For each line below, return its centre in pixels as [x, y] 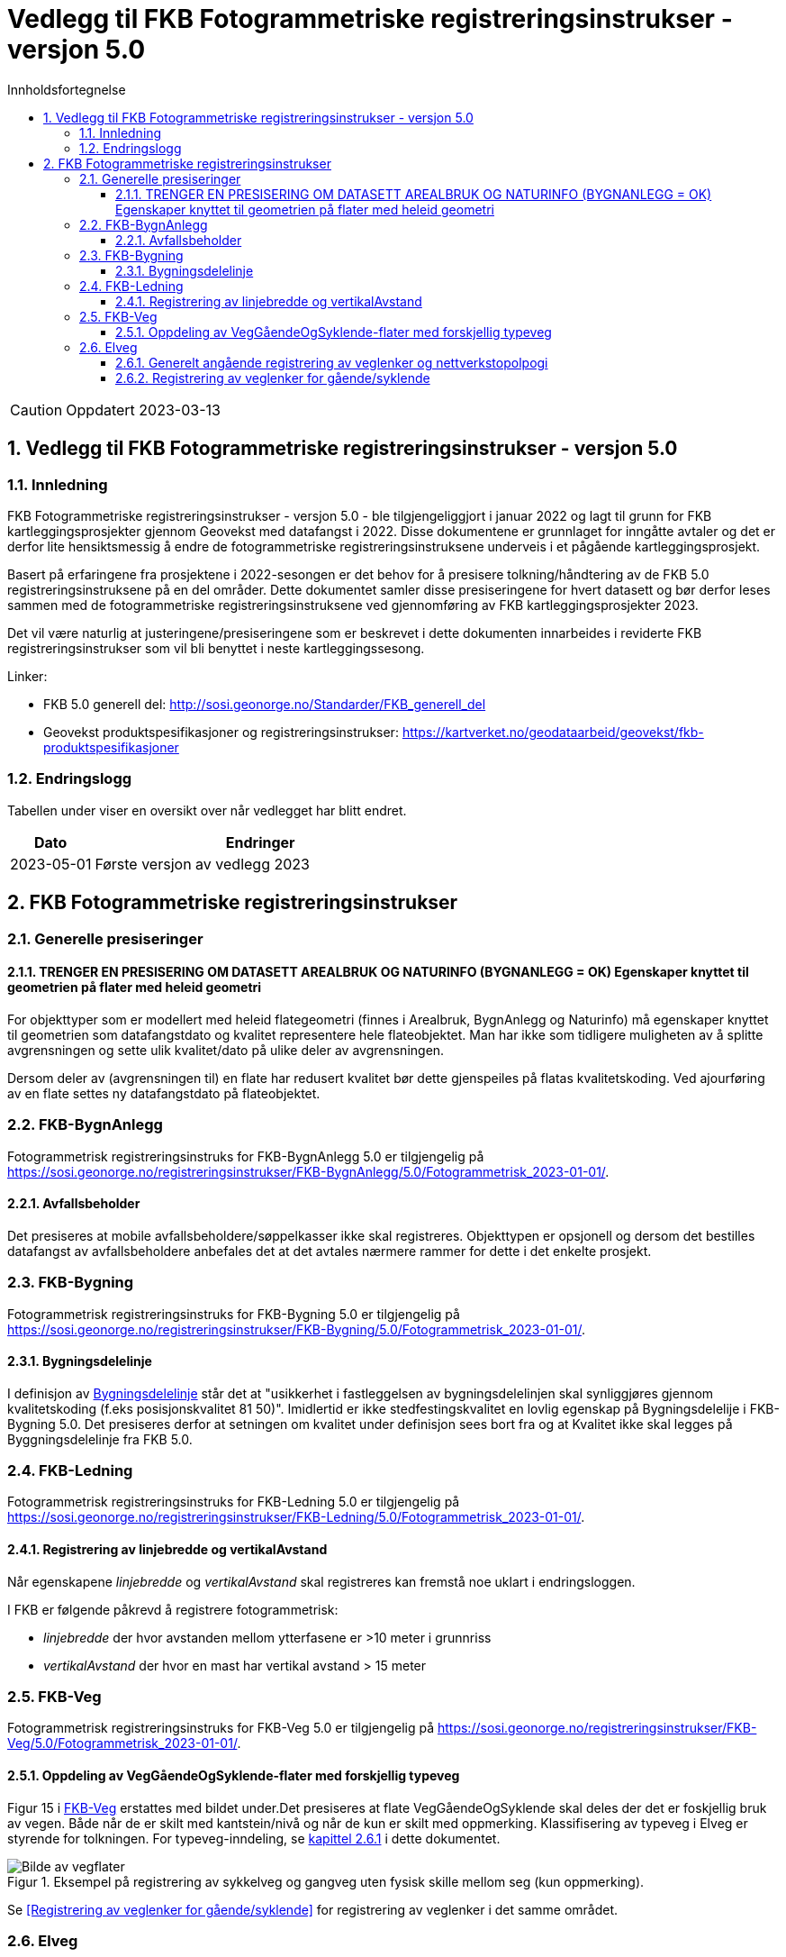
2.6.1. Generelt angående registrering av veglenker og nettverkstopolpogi [332, 362]
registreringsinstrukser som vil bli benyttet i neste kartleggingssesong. [216, 648]
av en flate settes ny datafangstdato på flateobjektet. [164, 1093]
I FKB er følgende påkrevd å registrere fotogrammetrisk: [173, 1609]
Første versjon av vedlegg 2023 [202, 864]
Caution [36, 410]
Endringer [260, 842]
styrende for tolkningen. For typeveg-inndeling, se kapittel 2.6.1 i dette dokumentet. [254, 1838]
